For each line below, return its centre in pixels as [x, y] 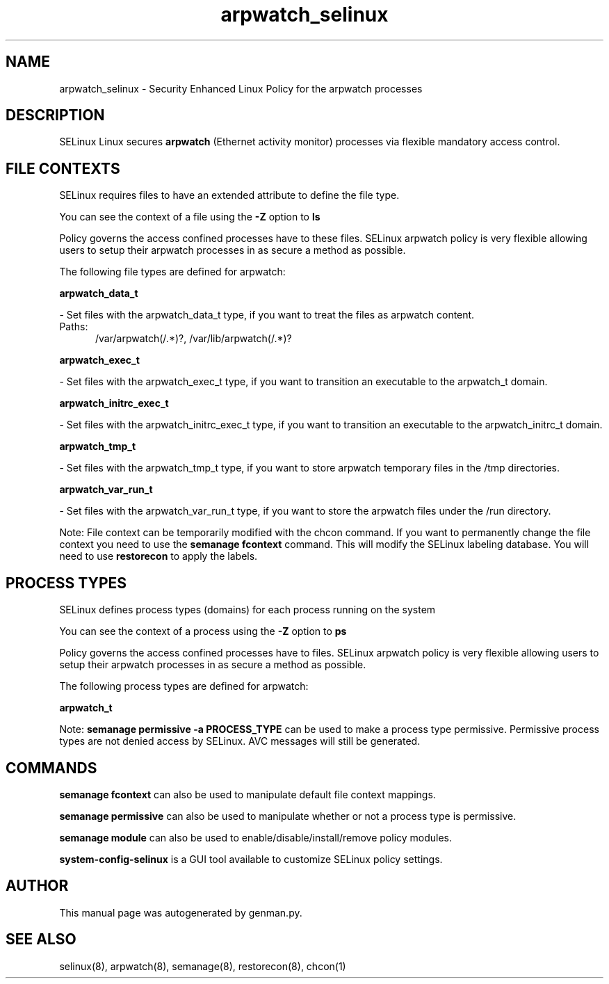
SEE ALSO [41, 939]
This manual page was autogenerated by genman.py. [181, 912]
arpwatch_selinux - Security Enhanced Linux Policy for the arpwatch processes [241, 88]
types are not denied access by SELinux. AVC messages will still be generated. [240, 741]
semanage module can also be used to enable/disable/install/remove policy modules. [256, 837]
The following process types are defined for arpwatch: [184, 686]
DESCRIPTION [55, 115]
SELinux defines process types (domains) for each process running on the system [247, 610]
